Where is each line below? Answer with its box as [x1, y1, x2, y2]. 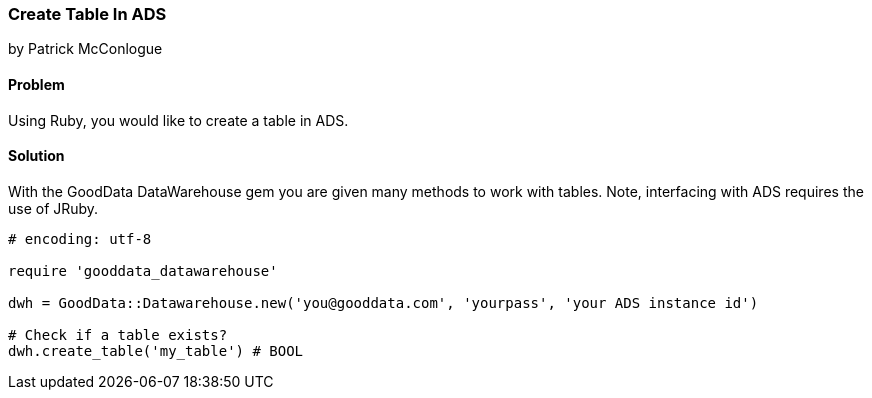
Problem [8, 75, 65, 93]
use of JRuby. [8, 199, 99, 217]
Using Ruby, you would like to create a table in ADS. [8, 111, 349, 129]
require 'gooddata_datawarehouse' [8, 262, 278, 279]
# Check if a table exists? [8, 326, 228, 343]
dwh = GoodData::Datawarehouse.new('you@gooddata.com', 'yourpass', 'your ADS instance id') [8, 294, 759, 311]
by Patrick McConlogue [8, 40, 163, 58]
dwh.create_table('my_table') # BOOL [8, 342, 304, 359]
